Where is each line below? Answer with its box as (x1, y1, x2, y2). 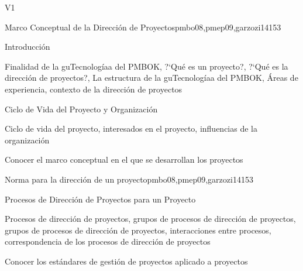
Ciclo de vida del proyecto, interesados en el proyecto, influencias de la (5, 122, 257, 135)
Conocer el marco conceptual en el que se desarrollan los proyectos (5, 153, 243, 166)
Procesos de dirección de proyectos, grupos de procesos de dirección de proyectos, (5, 212, 296, 225)
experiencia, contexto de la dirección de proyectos (5, 83, 183, 95)
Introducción (5, 40, 50, 53)
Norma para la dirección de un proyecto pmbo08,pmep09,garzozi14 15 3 (5, 173, 253, 185)
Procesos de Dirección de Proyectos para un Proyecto (5, 193, 196, 205)
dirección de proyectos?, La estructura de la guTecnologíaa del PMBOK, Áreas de (5, 71, 298, 84)
